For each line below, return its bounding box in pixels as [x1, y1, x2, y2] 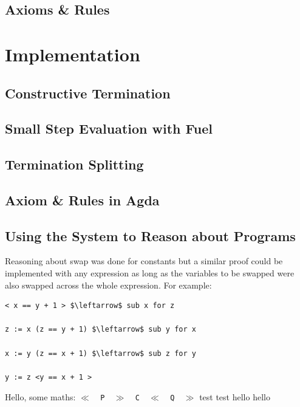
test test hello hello [199, 391, 270, 403]
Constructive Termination [5, 83, 171, 102]
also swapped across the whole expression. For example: [5, 278, 212, 291]
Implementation [5, 41, 140, 66]
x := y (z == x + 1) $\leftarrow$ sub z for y [5, 349, 196, 358]
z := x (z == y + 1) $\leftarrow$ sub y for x [5, 325, 196, 334]
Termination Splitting [5, 155, 144, 174]
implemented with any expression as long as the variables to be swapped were [5, 267, 295, 279]
